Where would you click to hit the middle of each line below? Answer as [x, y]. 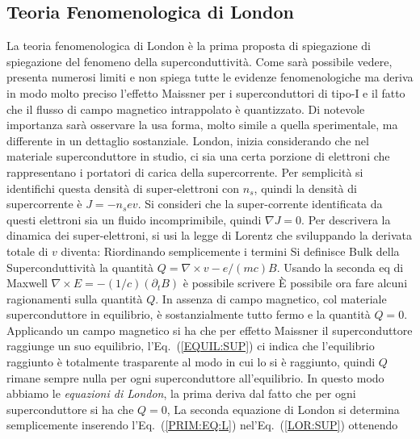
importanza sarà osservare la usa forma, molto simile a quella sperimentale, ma [202, 125]
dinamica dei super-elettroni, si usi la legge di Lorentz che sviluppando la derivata [209, 235]
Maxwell [27, 283]
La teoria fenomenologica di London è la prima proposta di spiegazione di [189, 46]
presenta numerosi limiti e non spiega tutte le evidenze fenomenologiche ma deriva [210, 77]
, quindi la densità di [305, 188]
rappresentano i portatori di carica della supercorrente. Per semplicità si [185, 171]
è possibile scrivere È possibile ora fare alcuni [295, 283]
